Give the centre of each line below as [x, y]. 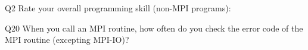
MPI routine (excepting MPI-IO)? [67, 40]
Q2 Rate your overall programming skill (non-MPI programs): [118, 8]
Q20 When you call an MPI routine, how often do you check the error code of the [154, 28]
